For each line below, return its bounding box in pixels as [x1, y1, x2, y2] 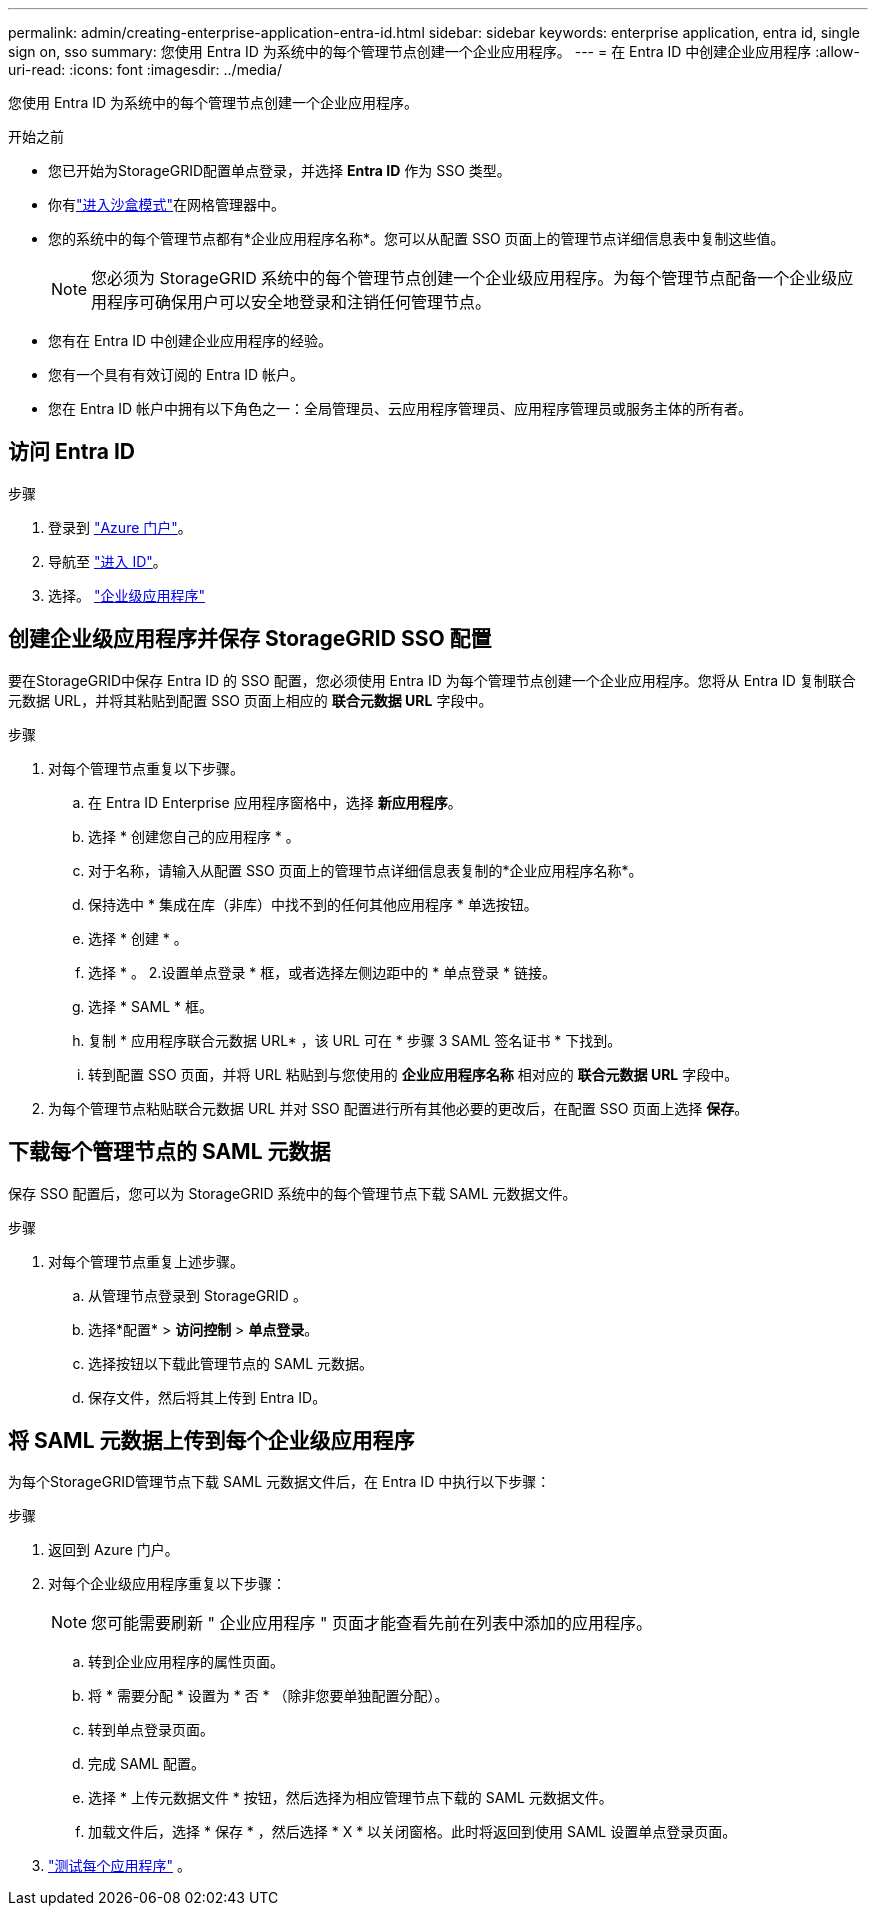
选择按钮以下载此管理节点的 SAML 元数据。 [88, 1354, 374, 1372]
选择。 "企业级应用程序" [48, 586, 205, 604]
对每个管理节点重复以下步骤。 [48, 759, 244, 777]
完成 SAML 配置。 [88, 1755, 206, 1773]
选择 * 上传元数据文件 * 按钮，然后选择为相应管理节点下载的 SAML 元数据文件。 [88, 1789, 613, 1807]
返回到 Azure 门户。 [48, 1541, 179, 1559]
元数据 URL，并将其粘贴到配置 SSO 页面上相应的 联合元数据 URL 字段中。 [8, 691, 493, 709]
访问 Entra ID [8, 439, 135, 465]
